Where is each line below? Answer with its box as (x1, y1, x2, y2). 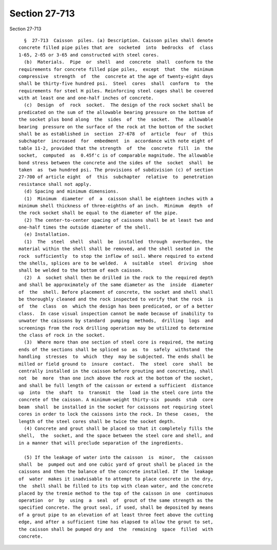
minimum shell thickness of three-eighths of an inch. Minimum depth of (18, 203, 213, 208)
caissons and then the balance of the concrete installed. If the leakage (18, 469, 213, 475)
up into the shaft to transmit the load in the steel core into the (18, 390, 213, 395)
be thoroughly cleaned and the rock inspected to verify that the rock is (18, 296, 213, 302)
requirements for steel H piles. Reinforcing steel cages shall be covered (18, 88, 213, 93)
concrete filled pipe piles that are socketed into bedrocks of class (18, 45, 213, 51)
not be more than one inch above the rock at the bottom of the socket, (18, 375, 213, 381)
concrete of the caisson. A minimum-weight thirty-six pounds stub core (18, 397, 213, 403)
